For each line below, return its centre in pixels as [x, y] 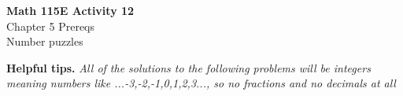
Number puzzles [45, 41]
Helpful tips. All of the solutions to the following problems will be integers [189, 67]
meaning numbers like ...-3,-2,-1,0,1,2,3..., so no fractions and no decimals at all [201, 83]
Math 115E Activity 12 [70, 10]
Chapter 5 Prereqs [50, 26]
